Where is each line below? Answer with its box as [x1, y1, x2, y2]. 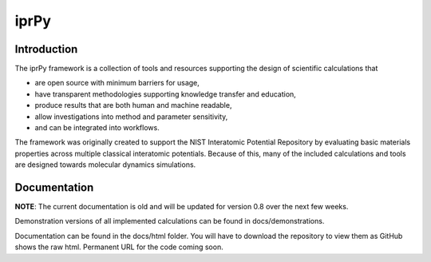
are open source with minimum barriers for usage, [34, 78, 200, 88]
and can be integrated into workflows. [34, 123, 160, 133]
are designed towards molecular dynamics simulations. [14, 160, 196, 169]
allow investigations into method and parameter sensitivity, [34, 112, 228, 121]
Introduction [14, 42, 78, 56]
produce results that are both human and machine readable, [34, 101, 232, 110]
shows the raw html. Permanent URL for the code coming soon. [14, 242, 223, 252]
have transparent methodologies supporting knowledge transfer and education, [34, 89, 297, 99]
